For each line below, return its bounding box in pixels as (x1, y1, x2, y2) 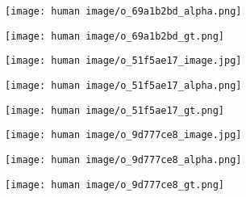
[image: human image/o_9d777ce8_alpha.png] (5, 153, 242, 166)
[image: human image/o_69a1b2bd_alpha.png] (5, 6, 242, 17)
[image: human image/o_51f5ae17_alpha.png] (5, 79, 242, 91)
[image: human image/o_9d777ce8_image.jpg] (5, 129, 242, 141)
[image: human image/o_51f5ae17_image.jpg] (5, 55, 242, 67)
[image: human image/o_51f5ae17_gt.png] (5, 104, 225, 116)
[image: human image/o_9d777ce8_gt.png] (5, 178, 225, 191)
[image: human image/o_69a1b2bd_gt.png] (5, 30, 225, 42)
